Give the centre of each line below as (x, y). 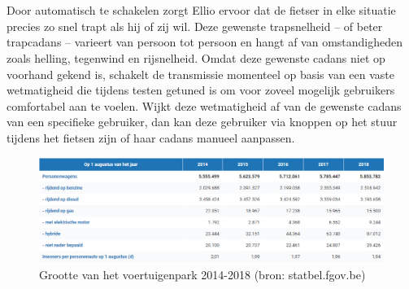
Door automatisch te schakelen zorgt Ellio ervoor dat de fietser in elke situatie (201, 10)
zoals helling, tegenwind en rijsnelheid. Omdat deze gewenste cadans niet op (196, 57)
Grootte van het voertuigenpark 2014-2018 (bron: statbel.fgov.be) (202, 274)
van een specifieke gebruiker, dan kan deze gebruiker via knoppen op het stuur (202, 122)
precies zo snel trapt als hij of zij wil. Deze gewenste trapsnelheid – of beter (195, 26)
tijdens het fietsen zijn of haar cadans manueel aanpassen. (151, 137)
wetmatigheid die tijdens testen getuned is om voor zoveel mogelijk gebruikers (201, 90)
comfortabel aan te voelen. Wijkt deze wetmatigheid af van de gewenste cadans (204, 105)
